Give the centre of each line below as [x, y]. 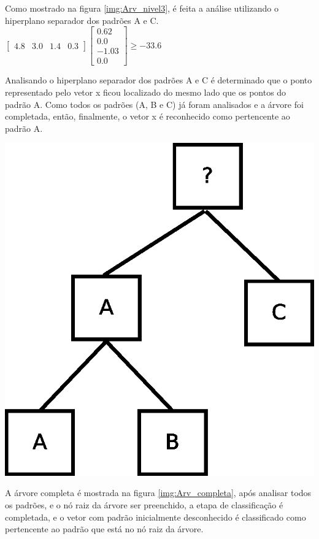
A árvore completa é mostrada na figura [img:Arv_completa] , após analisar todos [158, 493]
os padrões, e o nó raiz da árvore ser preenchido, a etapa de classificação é [144, 504]
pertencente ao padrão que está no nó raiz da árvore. [104, 529]
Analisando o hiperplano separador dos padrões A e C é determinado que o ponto [159, 80]
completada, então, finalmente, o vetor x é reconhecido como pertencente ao [148, 116]
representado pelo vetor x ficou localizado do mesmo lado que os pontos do [146, 92]
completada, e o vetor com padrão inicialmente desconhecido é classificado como [156, 517]
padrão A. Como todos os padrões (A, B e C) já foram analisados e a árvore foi [154, 104]
